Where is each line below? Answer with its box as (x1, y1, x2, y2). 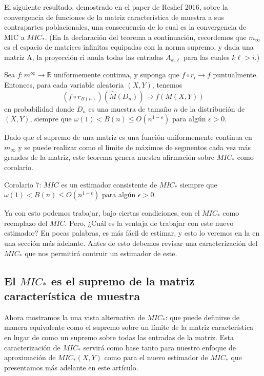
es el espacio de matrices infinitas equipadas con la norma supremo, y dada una (4, 41, 254, 52)
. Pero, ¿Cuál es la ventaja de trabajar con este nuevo (65, 217, 234, 228)
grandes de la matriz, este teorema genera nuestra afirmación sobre (4, 152, 215, 162)
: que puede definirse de (165, 311, 240, 322)
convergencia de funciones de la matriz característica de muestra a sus (4, 11, 224, 22)
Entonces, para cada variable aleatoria (4, 79, 124, 90)
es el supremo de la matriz (51, 273, 195, 288)
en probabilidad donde (4, 103, 74, 114)
